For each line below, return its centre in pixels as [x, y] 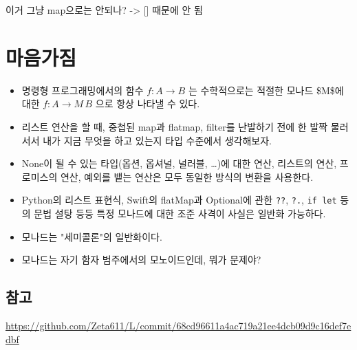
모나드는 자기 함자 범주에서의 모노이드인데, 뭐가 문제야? [141, 260]
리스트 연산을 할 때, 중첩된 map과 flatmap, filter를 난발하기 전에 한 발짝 [175, 126]
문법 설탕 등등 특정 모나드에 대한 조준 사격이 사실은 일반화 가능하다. [180, 213]
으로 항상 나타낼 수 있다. [148, 103]
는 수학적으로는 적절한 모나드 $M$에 [266, 90]
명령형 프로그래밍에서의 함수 [83, 90]
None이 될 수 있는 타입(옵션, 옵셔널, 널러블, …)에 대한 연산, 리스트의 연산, [179, 163]
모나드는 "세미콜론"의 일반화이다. [92, 236]
